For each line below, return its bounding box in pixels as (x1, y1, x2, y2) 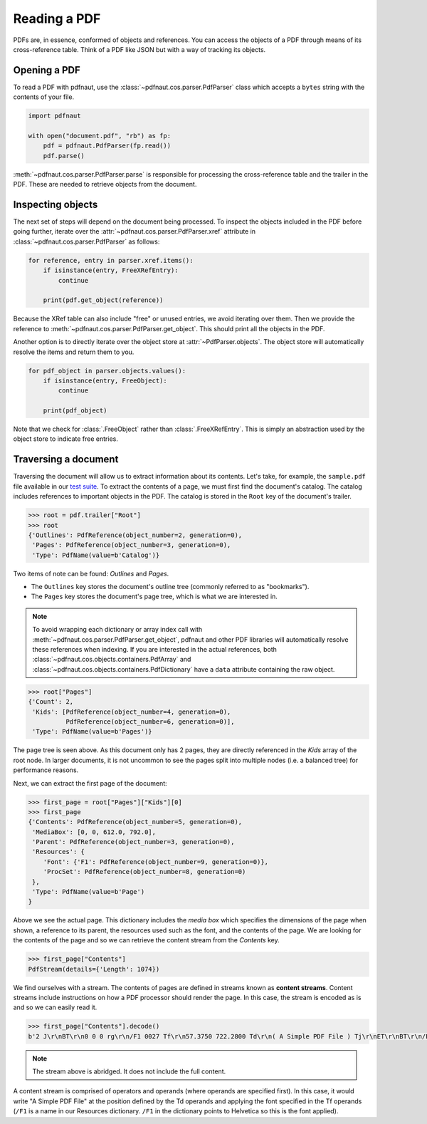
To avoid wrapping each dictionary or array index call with (32, 625, 203, 634)
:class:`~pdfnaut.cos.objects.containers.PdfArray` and (32, 655, 191, 664)
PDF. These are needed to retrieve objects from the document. (13, 180, 197, 189)
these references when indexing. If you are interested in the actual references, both (32, 645, 278, 654)
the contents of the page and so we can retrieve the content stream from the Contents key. (13, 936, 280, 945)
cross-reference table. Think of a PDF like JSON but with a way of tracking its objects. (13, 45, 266, 53)
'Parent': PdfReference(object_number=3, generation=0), (32, 838, 235, 846)
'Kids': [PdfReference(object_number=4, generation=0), (32, 707, 231, 716)
